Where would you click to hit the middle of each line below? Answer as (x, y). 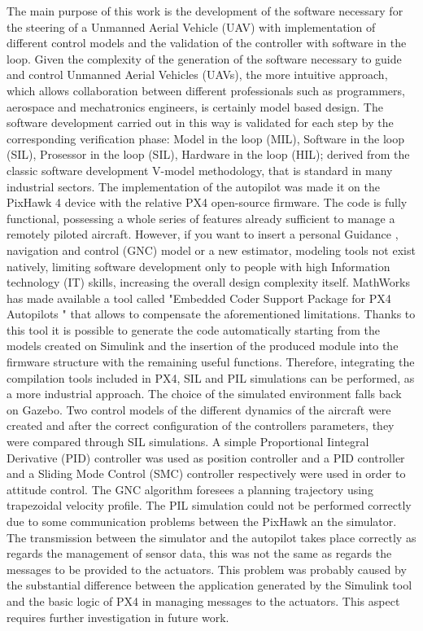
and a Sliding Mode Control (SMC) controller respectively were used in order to (206, 473)
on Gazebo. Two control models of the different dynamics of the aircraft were (199, 409)
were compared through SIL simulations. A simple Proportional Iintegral (188, 442)
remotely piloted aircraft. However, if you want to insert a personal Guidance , (203, 234)
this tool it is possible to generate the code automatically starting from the (193, 329)
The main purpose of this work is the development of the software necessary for (205, 11)
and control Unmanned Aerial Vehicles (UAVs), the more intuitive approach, (197, 74)
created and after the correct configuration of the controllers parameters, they (201, 425)
